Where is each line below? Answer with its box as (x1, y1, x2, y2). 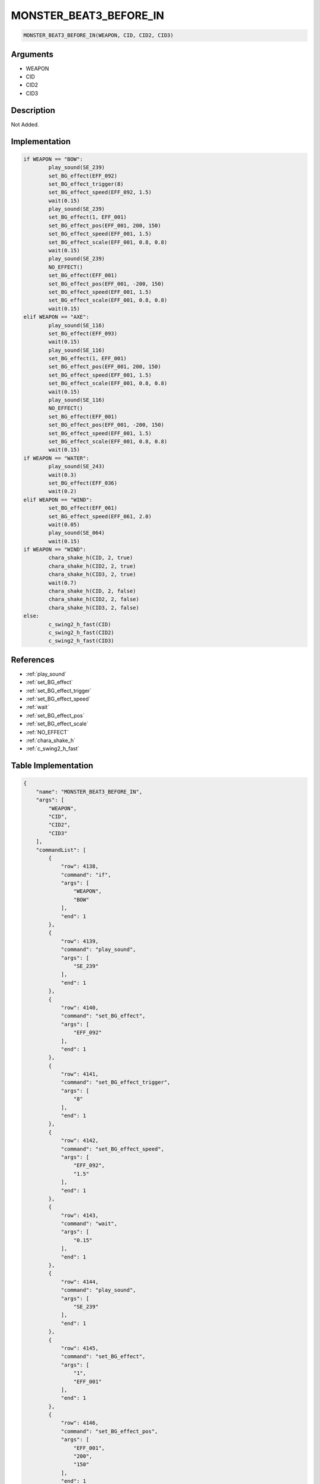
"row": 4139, (60, 938, 99, 944)
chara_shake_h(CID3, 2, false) (48, 604, 139, 611)
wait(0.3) (48, 471, 77, 478)
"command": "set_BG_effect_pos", (60, 1428, 158, 1435)
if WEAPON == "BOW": (23, 156, 83, 163)
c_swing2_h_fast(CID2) (48, 629, 115, 636)
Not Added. (11, 121, 40, 128)
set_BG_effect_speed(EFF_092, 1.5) (48, 189, 152, 196)
